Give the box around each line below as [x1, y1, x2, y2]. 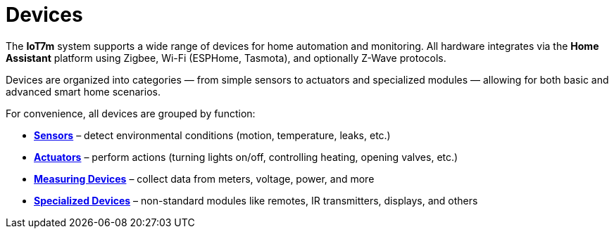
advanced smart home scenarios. [6, 85, 161, 98]
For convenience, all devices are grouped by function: [6, 107, 256, 119]
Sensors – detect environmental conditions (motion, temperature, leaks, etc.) [34, 129, 391, 141]
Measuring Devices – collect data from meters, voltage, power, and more [34, 172, 375, 185]
